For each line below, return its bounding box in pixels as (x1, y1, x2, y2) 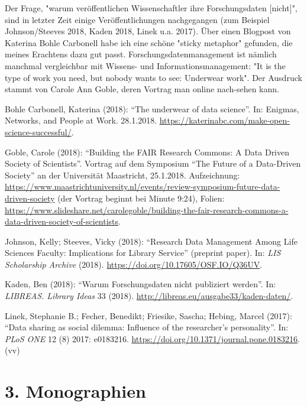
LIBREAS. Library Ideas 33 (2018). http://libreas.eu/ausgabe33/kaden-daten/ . (5, 290, 293, 302)
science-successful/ (5, 125, 72, 138)
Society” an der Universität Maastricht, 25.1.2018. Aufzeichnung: (5, 168, 240, 181)
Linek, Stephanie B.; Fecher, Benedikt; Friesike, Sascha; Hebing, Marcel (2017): (5, 309, 292, 321)
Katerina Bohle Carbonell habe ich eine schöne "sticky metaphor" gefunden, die (5, 36, 293, 48)
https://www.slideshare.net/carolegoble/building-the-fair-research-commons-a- (5, 203, 289, 216)
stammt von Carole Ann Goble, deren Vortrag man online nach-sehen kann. (5, 83, 279, 95)
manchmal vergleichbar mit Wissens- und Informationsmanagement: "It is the (5, 59, 286, 72)
